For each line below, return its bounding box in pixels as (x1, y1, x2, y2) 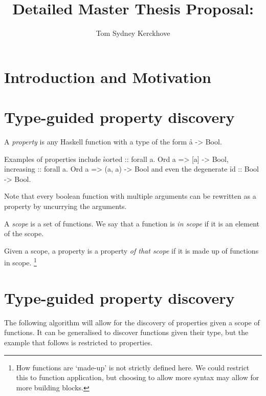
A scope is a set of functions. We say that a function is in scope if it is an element (4, 218, 260, 228)
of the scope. (4, 228, 44, 239)
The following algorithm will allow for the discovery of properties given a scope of (4, 317, 260, 327)
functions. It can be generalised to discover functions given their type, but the (4, 327, 249, 338)
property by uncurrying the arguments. (4, 201, 127, 211)
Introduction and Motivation (4, 66, 211, 87)
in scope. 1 (4, 256, 37, 268)
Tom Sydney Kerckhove (96, 28, 170, 38)
